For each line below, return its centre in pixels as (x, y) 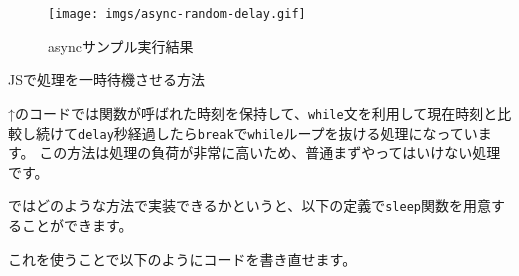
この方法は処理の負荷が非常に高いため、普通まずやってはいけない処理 (270, 152)
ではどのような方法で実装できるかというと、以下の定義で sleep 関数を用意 (249, 205)
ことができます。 (77, 225)
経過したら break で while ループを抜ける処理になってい (302, 132)
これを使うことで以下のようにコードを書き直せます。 (182, 258)
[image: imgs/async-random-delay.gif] (177, 14)
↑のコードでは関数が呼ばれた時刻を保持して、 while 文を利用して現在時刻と (253, 112)
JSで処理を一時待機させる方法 (106, 79)
